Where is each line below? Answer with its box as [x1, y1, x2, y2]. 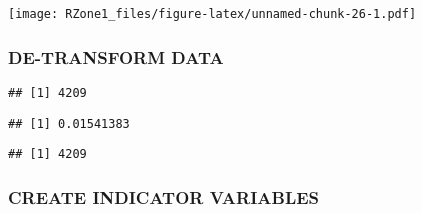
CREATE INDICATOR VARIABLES [8, 184, 320, 209]
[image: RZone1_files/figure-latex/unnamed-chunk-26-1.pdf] [8, 7, 417, 21]
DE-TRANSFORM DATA [8, 44, 224, 69]
